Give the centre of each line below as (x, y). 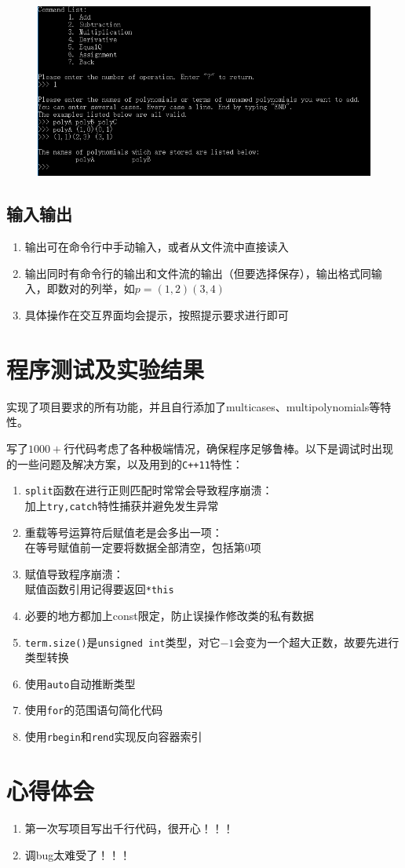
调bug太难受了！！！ (78, 854)
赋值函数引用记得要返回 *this (99, 589)
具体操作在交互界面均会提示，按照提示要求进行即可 (157, 315)
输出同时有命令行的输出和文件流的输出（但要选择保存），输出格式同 (198, 273)
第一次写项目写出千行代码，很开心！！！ (129, 828)
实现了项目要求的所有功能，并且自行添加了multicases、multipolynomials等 (193, 406)
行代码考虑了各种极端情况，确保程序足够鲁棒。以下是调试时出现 (229, 448)
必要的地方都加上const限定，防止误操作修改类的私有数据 (169, 615)
